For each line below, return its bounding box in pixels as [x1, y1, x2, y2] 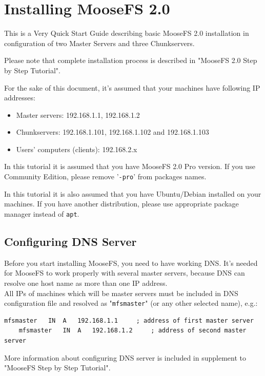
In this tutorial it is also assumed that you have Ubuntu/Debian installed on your [4, 188, 261, 199]
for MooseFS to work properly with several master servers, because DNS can [4, 267, 245, 278]
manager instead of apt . [4, 208, 79, 219]
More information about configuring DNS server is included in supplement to [4, 352, 247, 363]
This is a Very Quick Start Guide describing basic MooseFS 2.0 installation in [4, 28, 249, 38]
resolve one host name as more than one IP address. [4, 277, 168, 288]
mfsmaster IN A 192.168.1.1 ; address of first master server [4, 317, 254, 324]
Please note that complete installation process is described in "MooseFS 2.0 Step [4, 55, 257, 66]
